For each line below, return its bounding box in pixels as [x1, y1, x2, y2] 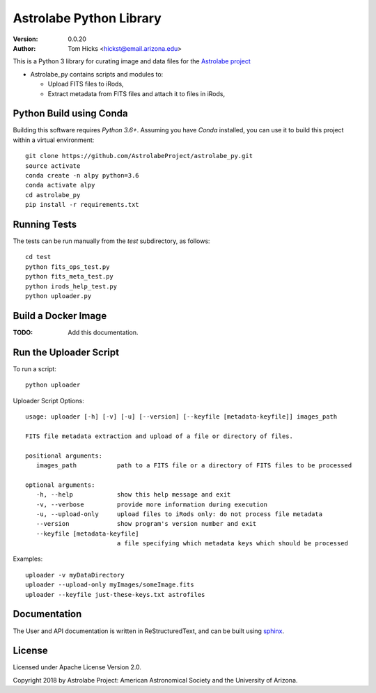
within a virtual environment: [13, 136, 95, 144]
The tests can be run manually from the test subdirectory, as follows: [13, 237, 210, 245]
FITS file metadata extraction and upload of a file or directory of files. [25, 432, 294, 440]
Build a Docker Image [13, 310, 107, 322]
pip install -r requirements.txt [25, 201, 139, 209]
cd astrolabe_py [25, 191, 81, 198]
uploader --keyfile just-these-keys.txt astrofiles [25, 591, 205, 598]
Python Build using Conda [13, 108, 128, 120]
